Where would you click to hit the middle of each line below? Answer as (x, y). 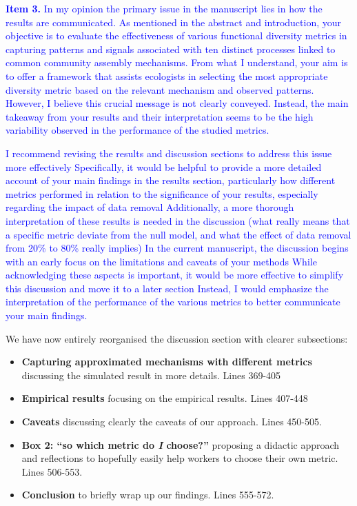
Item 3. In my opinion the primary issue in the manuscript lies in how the (164, 8)
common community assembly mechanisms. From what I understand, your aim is (177, 62)
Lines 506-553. (52, 471)
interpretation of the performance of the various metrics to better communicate (173, 302)
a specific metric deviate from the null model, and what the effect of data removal (178, 234)
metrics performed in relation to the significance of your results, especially (162, 193)
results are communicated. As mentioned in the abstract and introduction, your (174, 22)
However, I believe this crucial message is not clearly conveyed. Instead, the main (177, 103)
